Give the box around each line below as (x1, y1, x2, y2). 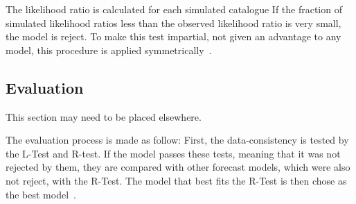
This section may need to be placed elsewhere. (6, 109, 202, 124)
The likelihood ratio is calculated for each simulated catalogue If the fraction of (6, 2, 342, 16)
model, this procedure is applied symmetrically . (6, 42, 212, 57)
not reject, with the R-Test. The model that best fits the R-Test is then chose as (6, 173, 347, 187)
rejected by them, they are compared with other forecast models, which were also (6, 160, 350, 174)
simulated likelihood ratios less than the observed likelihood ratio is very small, (6, 15, 341, 30)
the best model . (6, 187, 76, 201)
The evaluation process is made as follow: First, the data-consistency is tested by (6, 133, 349, 147)
